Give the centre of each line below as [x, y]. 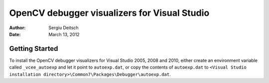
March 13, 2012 [64, 34]
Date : [15, 34]
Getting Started [34, 49]
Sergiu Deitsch [64, 28]
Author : [17, 28]
